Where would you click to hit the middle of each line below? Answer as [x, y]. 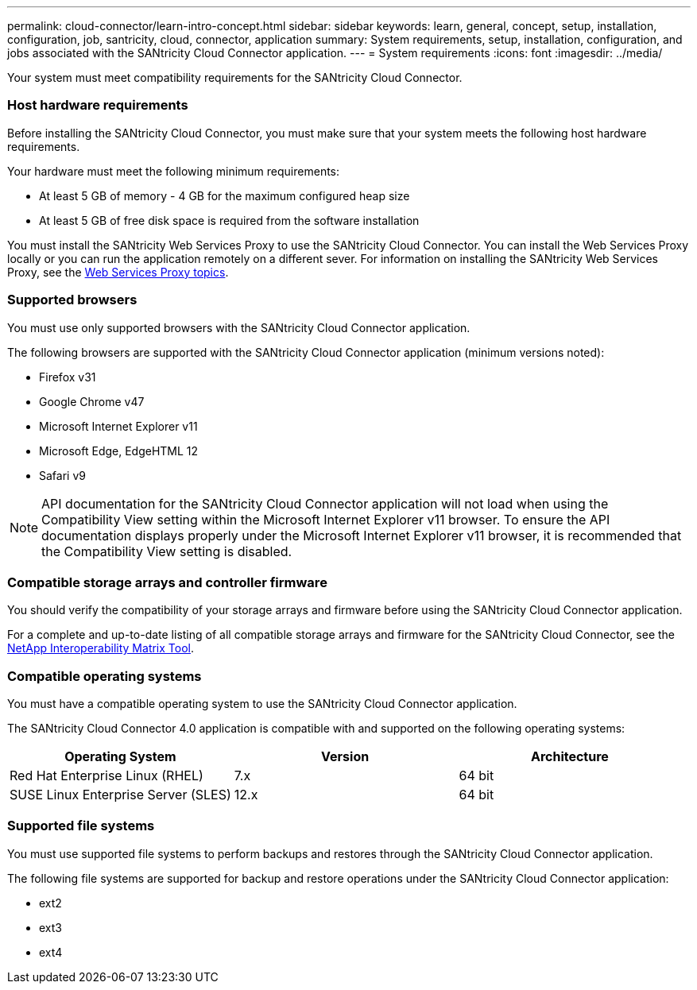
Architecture [569, 756]
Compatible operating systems [105, 676]
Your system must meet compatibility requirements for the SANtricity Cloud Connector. [235, 77]
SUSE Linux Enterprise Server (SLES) [120, 795]
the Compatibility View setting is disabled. [167, 551]
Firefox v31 [68, 377]
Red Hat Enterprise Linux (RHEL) [106, 775]
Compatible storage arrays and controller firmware [167, 582]
